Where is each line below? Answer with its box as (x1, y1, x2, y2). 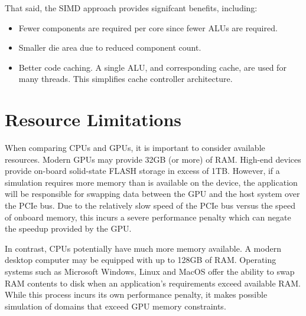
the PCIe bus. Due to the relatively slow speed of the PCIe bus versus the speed (5, 199, 295, 212)
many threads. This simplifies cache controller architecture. (18, 73, 233, 85)
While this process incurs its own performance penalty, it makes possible (5, 288, 268, 301)
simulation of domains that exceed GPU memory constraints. (5, 299, 226, 312)
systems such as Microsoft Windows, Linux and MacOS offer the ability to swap (5, 265, 295, 278)
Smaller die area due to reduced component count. (18, 41, 201, 54)
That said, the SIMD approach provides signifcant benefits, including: (5, 2, 258, 14)
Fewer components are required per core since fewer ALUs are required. (18, 21, 278, 34)
